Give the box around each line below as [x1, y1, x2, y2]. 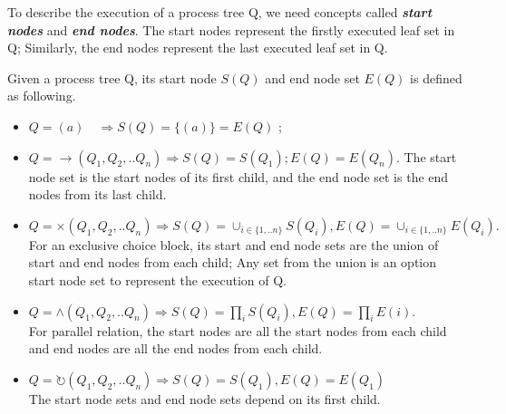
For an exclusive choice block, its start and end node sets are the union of [28, 235, 439, 254]
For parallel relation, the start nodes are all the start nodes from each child [28, 321, 447, 340]
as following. [7, 86, 76, 105]
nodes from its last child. [28, 185, 167, 204]
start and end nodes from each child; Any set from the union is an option [28, 253, 437, 272]
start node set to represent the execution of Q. [28, 270, 287, 289]
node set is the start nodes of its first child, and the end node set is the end [28, 167, 449, 186]
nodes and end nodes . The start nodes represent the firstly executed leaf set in [7, 20, 455, 39]
